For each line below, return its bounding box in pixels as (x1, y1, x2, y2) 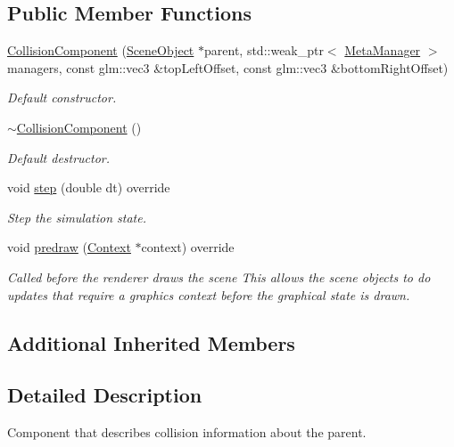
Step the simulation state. (7, 207, 147, 226)
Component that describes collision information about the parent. (7, 423, 367, 442)
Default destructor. (7, 148, 111, 167)
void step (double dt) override (7, 178, 170, 197)
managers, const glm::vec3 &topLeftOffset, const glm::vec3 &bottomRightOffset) (7, 58, 449, 77)
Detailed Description (7, 381, 202, 409)
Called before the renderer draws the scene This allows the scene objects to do (7, 267, 431, 286)
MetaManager (344, 41, 421, 60)
